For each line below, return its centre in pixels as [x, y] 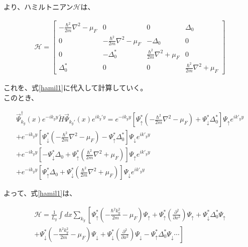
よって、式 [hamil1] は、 [40, 193]
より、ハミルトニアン [38, 7]
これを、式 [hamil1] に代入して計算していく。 [74, 88]
